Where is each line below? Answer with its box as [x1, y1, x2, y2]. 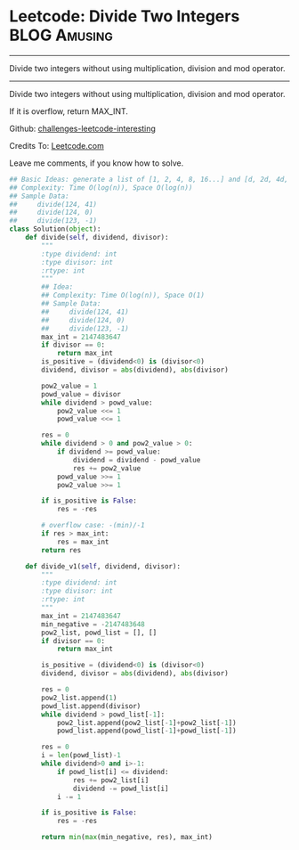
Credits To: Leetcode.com [9, 140, 104, 151]
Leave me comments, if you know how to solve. [9, 158, 184, 168]
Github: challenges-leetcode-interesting [9, 123, 156, 134]
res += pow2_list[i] [72, 775, 149, 785]
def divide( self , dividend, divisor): [25, 233, 169, 242]
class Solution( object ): [9, 225, 101, 233]
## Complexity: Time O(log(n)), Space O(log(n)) [9, 183, 193, 192]
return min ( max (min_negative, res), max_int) [41, 833, 214, 842]
